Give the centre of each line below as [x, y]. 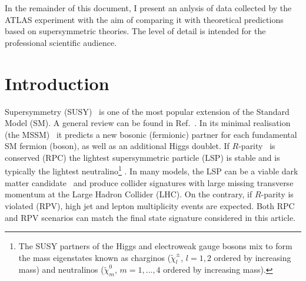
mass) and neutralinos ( [61, 270]
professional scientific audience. [61, 42]
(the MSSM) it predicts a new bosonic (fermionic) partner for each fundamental [151, 134]
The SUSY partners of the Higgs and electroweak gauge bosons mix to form [155, 246]
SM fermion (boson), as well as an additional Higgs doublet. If [117, 146]
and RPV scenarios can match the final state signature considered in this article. [150, 217]
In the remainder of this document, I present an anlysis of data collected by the [148, 8]
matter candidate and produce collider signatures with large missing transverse [149, 182]
